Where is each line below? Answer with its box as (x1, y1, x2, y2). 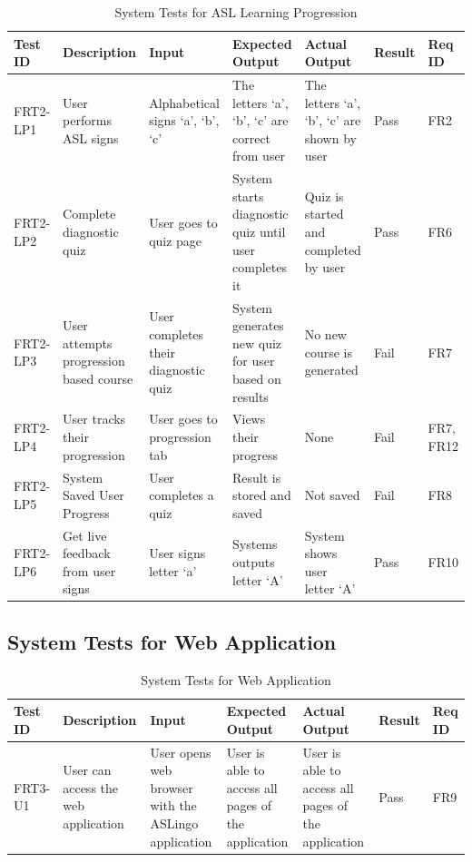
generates (232, 316, 284, 335)
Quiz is (304, 186, 344, 205)
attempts (63, 333, 113, 352)
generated (304, 360, 359, 379)
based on (232, 369, 281, 388)
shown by (304, 128, 357, 147)
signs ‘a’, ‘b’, (149, 111, 220, 130)
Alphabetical (149, 93, 220, 112)
